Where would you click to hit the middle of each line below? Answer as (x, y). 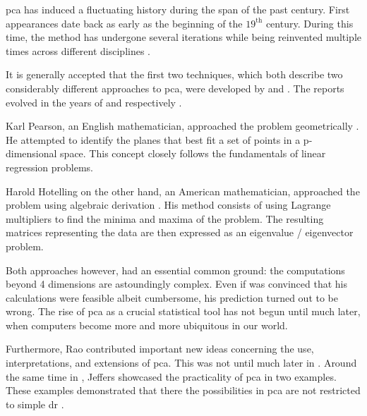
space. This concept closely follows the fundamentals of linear (193, 153)
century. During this (309, 23)
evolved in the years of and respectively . (94, 102)
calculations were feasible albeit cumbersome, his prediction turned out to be (172, 297)
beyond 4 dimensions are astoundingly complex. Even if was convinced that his (177, 284)
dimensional (31, 153)
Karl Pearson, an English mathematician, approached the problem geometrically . (182, 126)
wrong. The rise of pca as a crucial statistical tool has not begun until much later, (183, 311)
